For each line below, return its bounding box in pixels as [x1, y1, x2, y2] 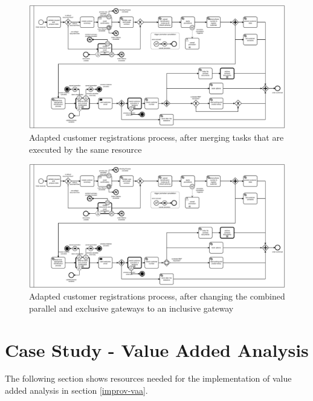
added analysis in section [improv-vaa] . [5, 384, 148, 397]
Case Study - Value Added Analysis [5, 337, 309, 362]
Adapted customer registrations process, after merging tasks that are [29, 130, 284, 143]
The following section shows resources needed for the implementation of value [5, 372, 292, 385]
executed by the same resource [29, 143, 142, 155]
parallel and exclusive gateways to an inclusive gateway [29, 301, 234, 314]
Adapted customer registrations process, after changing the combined [29, 290, 285, 303]
